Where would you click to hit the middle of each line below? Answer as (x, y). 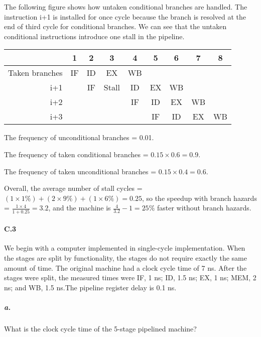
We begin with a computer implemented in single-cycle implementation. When (125, 248)
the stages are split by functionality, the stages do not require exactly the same (125, 258)
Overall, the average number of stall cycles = (73, 188)
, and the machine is (80, 208)
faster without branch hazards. (204, 208)
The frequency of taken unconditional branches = (80, 171)
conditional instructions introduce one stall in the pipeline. (94, 36)
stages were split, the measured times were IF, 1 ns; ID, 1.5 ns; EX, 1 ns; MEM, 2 (130, 277)
